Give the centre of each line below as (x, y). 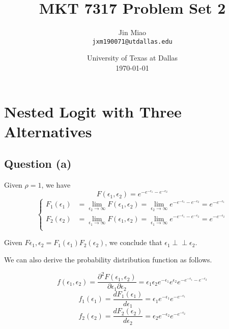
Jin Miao (132, 32)
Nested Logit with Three (93, 111)
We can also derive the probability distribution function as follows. (108, 260)
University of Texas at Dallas (132, 58)
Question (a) (38, 163)
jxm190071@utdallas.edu (132, 41)
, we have (56, 185)
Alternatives (48, 131)
